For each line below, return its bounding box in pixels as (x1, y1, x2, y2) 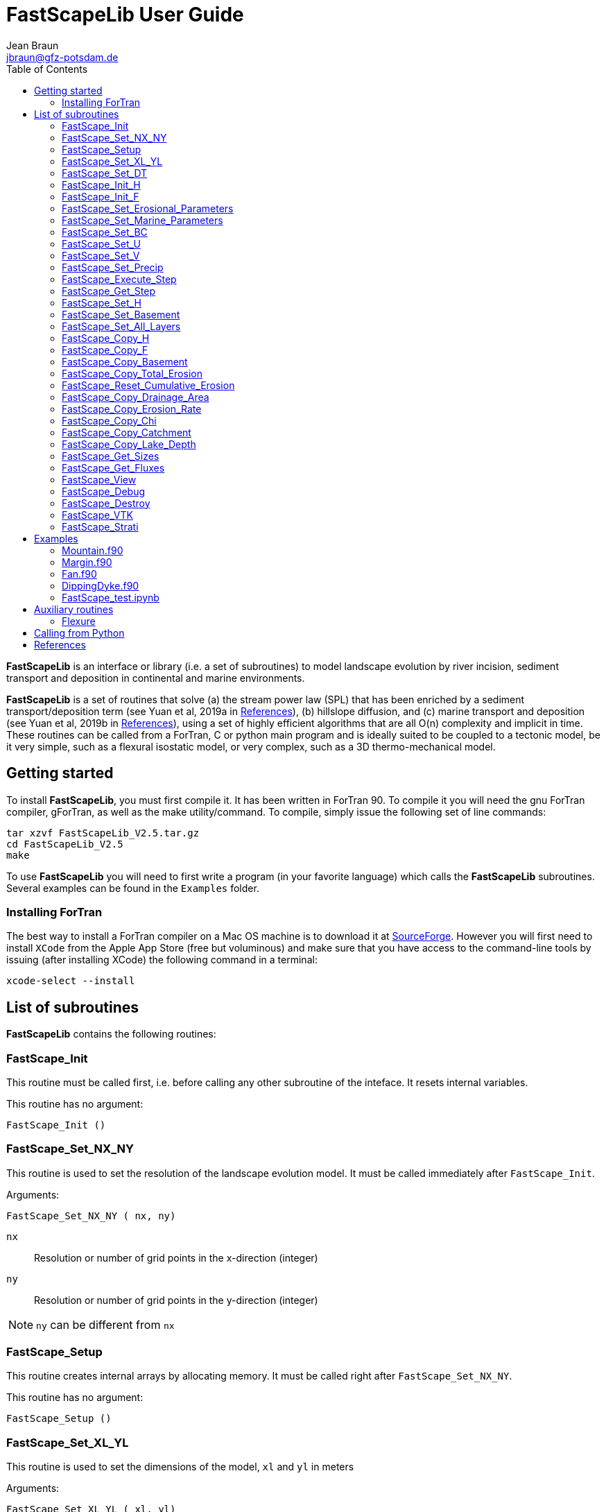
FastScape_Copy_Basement (62, 355, 188, 368)
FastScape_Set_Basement (62, 308, 180, 320)
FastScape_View (62, 473, 137, 486)
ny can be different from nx (36, 1317, 175, 1332)
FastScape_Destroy (62, 497, 150, 509)
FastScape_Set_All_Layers (62, 320, 181, 332)
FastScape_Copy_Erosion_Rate (62, 402, 202, 415)
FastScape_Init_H (62, 178, 141, 191)
